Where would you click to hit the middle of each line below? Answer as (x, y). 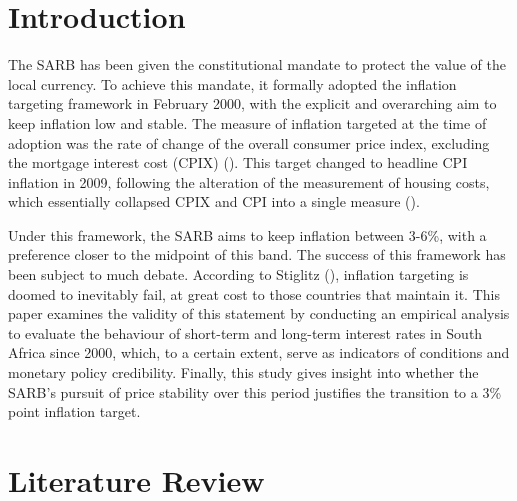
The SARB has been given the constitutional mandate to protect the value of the (257, 64)
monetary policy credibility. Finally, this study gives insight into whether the (243, 372)
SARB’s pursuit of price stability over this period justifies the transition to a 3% (255, 391)
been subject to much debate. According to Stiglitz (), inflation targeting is (238, 274)
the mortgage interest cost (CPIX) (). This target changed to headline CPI (238, 162)
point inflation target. (74, 411)
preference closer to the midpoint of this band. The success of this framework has (257, 254)
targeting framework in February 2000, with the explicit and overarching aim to (252, 103)
